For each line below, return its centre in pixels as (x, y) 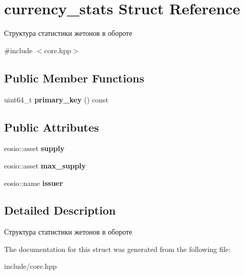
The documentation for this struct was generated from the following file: (117, 249)
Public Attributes (52, 127)
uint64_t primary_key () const (56, 99)
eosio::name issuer (34, 183)
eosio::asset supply (34, 148)
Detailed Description (60, 210)
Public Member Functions (74, 78)
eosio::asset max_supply (45, 165)
